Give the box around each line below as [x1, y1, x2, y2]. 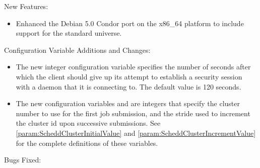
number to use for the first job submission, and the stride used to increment [16, 108, 250, 118]
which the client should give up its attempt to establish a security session [16, 71, 242, 81]
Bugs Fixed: [4, 154, 41, 165]
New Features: [4, 1, 48, 11]
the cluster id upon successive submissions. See [16, 118, 161, 128]
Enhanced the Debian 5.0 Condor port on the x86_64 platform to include [16, 18, 244, 28]
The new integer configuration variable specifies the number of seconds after [16, 61, 251, 72]
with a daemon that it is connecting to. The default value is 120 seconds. [16, 81, 241, 92]
